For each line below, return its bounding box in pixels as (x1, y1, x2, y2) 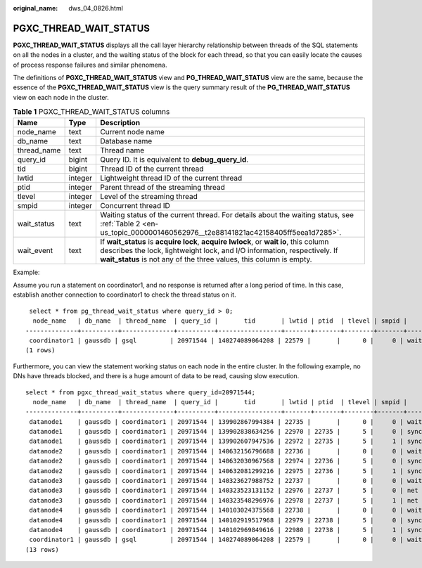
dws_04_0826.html (68, 4, 123, 12)
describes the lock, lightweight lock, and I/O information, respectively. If (99, 245, 338, 255)
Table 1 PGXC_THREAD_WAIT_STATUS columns (13, 107, 170, 117)
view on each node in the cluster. (13, 93, 109, 101)
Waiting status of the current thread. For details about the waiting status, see (99, 209, 354, 219)
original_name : (13, 4, 58, 12)
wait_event (17, 245, 53, 255)
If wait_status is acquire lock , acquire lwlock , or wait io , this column (99, 236, 329, 246)
